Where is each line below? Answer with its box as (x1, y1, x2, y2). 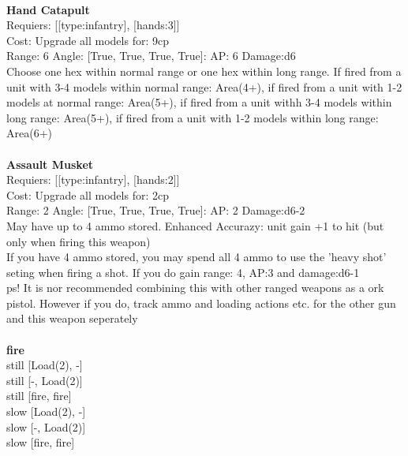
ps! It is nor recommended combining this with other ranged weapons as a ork (6, 279, 384, 296)
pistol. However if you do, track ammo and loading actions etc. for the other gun (6, 294, 396, 311)
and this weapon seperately (6, 310, 138, 327)
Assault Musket (6, 155, 94, 172)
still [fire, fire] (6, 387, 72, 404)
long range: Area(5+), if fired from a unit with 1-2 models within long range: (6, 109, 379, 125)
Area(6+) (6, 125, 52, 141)
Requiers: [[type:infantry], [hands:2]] (6, 171, 180, 188)
